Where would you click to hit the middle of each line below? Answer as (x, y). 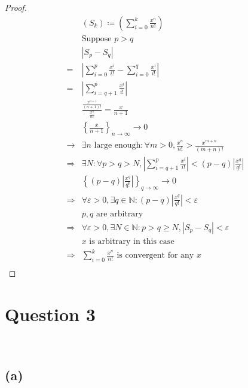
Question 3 (50, 314)
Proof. (16, 7)
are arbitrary (120, 214)
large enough (117, 146)
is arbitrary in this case (132, 241)
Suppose (97, 39)
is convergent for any (155, 256)
